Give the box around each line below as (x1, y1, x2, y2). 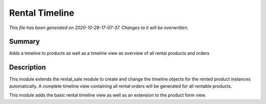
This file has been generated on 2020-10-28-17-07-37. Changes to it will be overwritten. (9, 25, 189, 31)
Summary (9, 37, 40, 46)
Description (9, 63, 46, 71)
